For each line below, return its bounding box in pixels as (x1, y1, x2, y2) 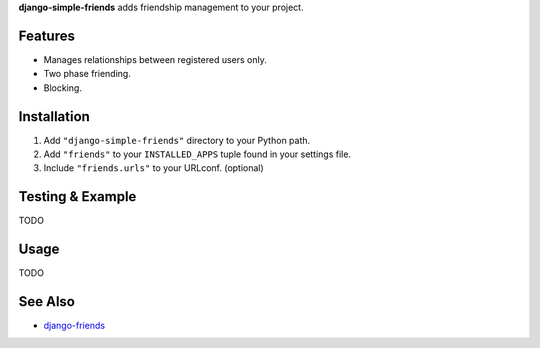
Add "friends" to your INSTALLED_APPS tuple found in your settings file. (43, 148, 352, 160)
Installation (18, 108, 90, 125)
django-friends (43, 320, 105, 332)
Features (18, 27, 75, 44)
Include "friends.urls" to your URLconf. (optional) (43, 162, 264, 174)
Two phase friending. (43, 68, 132, 80)
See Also (18, 293, 75, 310)
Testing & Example (18, 188, 137, 205)
